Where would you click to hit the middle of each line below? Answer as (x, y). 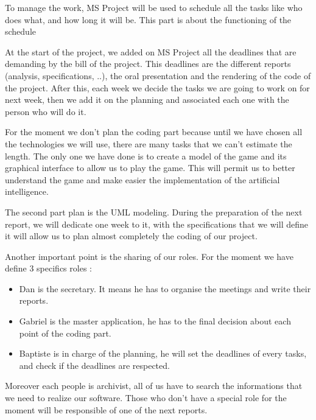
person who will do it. (46, 111)
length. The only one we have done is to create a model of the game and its (146, 156)
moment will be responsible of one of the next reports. (106, 409)
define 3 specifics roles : (48, 268)
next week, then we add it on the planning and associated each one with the (147, 100)
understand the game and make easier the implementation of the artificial (142, 179)
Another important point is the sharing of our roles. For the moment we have (149, 256)
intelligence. (27, 191)
